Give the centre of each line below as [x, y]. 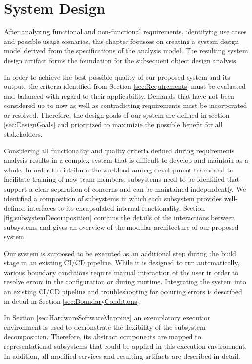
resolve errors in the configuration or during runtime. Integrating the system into [125, 282]
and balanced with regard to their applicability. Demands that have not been [119, 96]
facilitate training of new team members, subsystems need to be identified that [122, 179]
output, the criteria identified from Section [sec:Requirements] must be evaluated [125, 86]
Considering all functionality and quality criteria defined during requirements [119, 150]
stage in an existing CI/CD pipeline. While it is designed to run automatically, [122, 263]
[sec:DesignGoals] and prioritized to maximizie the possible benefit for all [113, 124]
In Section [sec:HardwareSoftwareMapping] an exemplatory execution [108, 317]
